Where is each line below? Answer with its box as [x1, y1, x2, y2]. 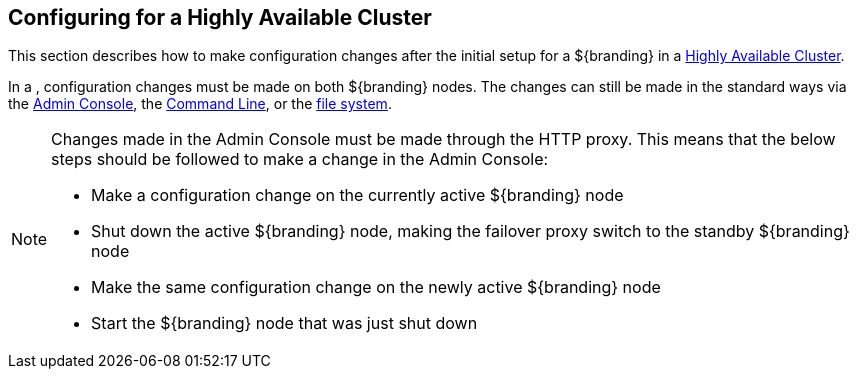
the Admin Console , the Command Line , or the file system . [8, 95, 392, 113]
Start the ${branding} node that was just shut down [91, 313, 478, 334]
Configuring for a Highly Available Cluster [8, 5, 432, 30]
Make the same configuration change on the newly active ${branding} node [91, 277, 661, 298]
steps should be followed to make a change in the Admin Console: [51, 149, 549, 170]
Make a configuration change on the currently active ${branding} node [91, 185, 624, 206]
